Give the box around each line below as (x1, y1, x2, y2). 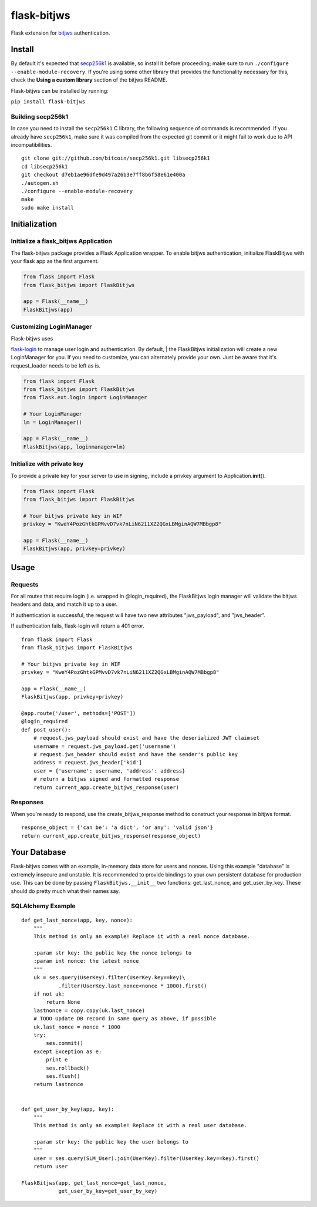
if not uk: (33, 991, 65, 997)
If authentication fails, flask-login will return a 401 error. (11, 622, 145, 629)
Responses (11, 798, 44, 807)
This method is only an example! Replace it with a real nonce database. (33, 933, 251, 940)
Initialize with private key (11, 460, 84, 468)
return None (46, 999, 80, 1006)
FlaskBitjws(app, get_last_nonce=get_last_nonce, (21, 1180, 167, 1186)
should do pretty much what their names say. (11, 887, 120, 895)
